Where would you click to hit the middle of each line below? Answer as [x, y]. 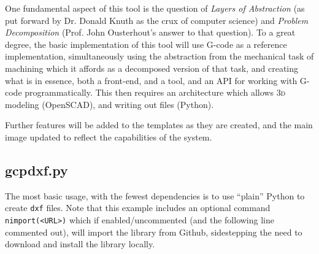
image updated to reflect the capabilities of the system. [109, 137]
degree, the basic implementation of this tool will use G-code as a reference [146, 44]
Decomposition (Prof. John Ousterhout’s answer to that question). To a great [150, 32]
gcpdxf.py [37, 170]
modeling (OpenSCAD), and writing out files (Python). [110, 104]
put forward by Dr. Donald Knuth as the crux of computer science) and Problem [157, 20]
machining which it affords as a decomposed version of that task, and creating [152, 68]
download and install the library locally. [80, 244]
